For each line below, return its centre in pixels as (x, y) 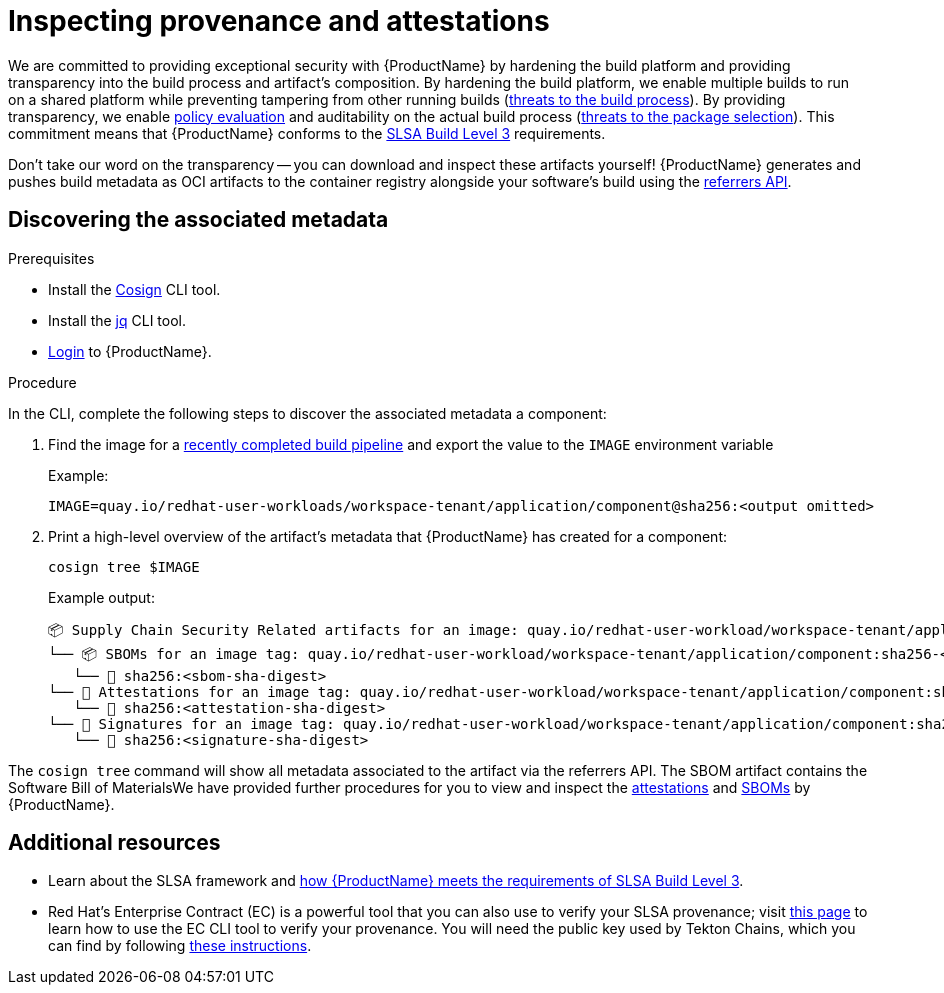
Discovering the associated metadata (198, 220)
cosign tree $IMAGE (124, 566)
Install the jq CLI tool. (117, 320)
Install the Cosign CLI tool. (134, 289)
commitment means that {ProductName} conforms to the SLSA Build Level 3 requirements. (307, 133)
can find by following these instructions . (180, 946)
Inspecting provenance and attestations (279, 21)
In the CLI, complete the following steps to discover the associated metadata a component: (307, 413)
